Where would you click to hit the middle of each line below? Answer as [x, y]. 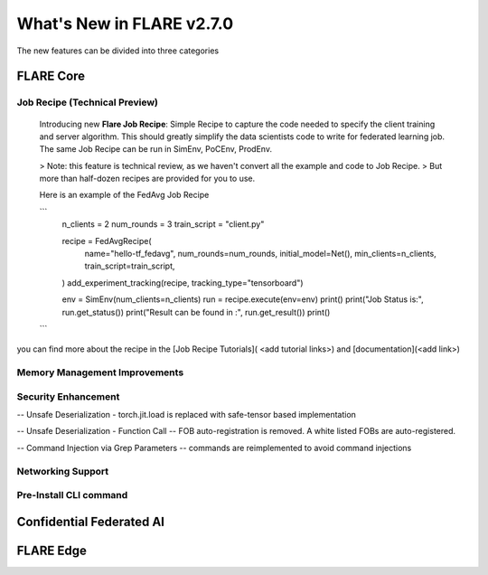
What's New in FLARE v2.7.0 [125, 24]
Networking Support [63, 471]
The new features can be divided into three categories [118, 51]
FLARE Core [51, 76]
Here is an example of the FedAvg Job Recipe [124, 195]
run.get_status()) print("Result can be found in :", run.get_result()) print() [196, 312]
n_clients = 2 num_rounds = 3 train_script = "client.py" [163, 224]
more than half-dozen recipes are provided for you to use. [147, 179]
